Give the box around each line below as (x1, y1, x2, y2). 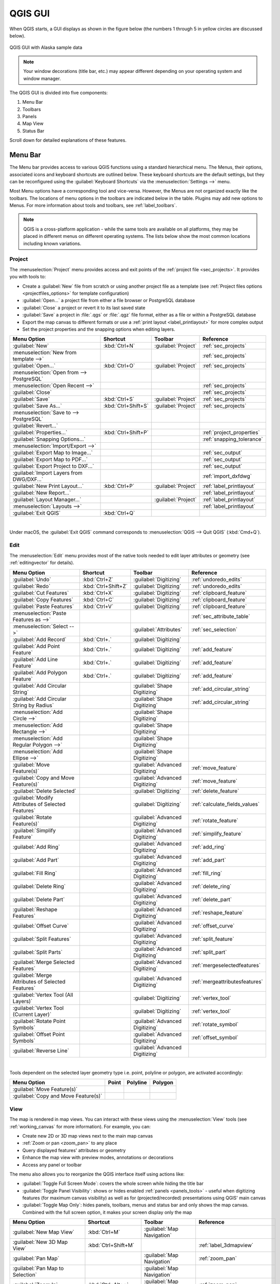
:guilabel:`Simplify (12, 827, 56, 834)
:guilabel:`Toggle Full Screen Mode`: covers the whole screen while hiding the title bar (22, 1180, 204, 1186)
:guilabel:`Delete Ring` (12, 882, 66, 890)
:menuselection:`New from (12, 349, 77, 356)
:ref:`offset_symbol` (191, 1034, 238, 1041)
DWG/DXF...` (12, 476, 44, 483)
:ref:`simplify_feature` (191, 830, 243, 837)
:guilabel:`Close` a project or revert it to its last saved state (22, 305, 146, 311)
